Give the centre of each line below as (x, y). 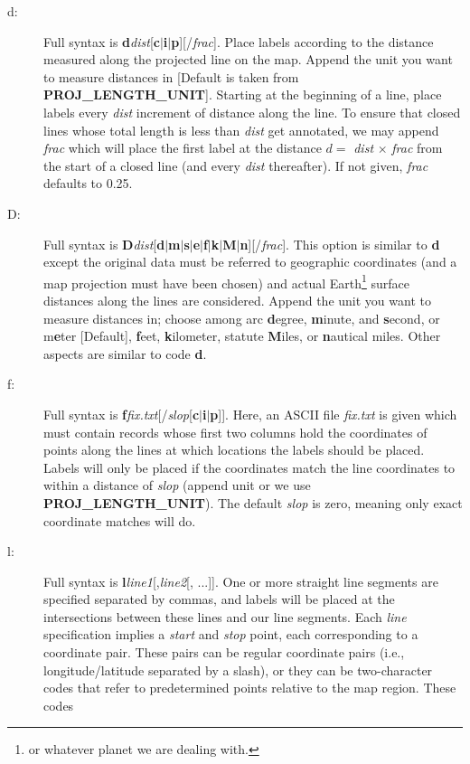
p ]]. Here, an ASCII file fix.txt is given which (334, 414)
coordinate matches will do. (120, 520)
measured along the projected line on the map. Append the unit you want (248, 59)
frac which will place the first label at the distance (183, 148)
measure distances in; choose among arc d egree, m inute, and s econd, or (242, 318)
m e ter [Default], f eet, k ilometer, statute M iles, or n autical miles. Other (242, 336)
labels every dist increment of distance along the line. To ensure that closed (252, 112)
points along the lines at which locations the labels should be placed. (234, 450)
